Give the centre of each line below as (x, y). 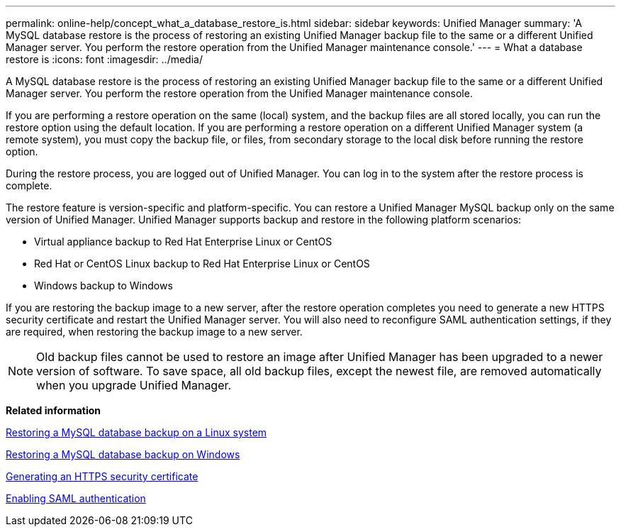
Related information (54, 410)
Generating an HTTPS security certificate (102, 476)
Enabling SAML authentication (76, 498)
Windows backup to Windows (103, 286)
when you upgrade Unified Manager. (134, 385)
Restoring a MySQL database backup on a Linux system (136, 432)
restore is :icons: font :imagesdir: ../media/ (104, 59)
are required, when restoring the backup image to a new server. (154, 332)
